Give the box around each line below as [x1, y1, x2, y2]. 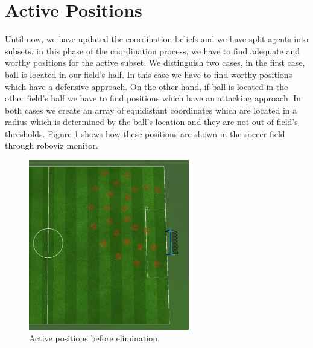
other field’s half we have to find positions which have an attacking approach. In [5, 92, 302, 105]
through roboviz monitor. [5, 139, 98, 152]
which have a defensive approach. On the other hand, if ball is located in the [5, 80, 288, 92]
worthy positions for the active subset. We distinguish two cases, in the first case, [5, 56, 305, 69]
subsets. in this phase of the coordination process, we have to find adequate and [5, 44, 300, 57]
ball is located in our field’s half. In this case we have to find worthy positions [5, 68, 292, 80]
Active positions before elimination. [29, 332, 160, 344]
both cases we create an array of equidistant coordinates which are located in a [5, 103, 297, 116]
